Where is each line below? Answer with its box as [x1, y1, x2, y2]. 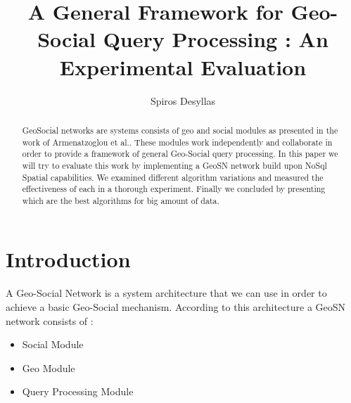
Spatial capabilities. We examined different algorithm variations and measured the [22, 171, 324, 183]
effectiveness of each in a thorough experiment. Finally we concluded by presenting [22, 183, 326, 195]
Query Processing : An [103, 25, 328, 53]
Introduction [6, 245, 131, 274]
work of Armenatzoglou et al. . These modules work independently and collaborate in [22, 136, 333, 148]
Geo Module [22, 360, 75, 375]
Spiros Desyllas [150, 93, 216, 108]
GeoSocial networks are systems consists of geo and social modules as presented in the [22, 124, 338, 136]
